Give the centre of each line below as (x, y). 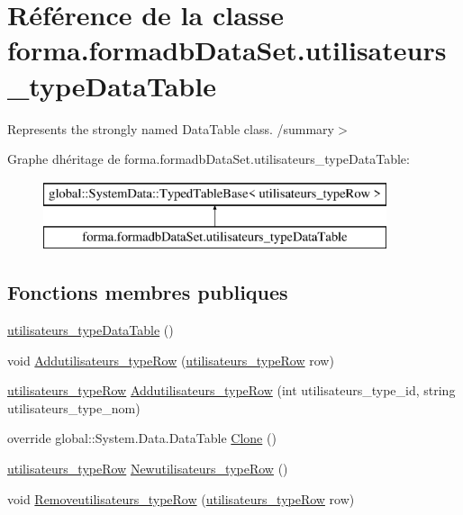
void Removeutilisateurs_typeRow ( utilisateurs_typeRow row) (181, 498)
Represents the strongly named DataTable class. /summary (171, 128)
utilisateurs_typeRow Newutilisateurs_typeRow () (148, 469)
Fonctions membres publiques (148, 292)
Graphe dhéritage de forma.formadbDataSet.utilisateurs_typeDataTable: (209, 159)
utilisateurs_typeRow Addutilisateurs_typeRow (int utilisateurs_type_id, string (231, 390)
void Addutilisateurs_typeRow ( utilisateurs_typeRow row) (171, 360)
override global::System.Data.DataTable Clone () (142, 438)
